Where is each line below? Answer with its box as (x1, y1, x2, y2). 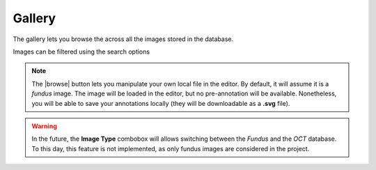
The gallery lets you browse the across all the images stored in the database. (13, 35, 234, 43)
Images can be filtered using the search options (13, 47, 150, 56)
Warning (31, 122, 57, 130)
